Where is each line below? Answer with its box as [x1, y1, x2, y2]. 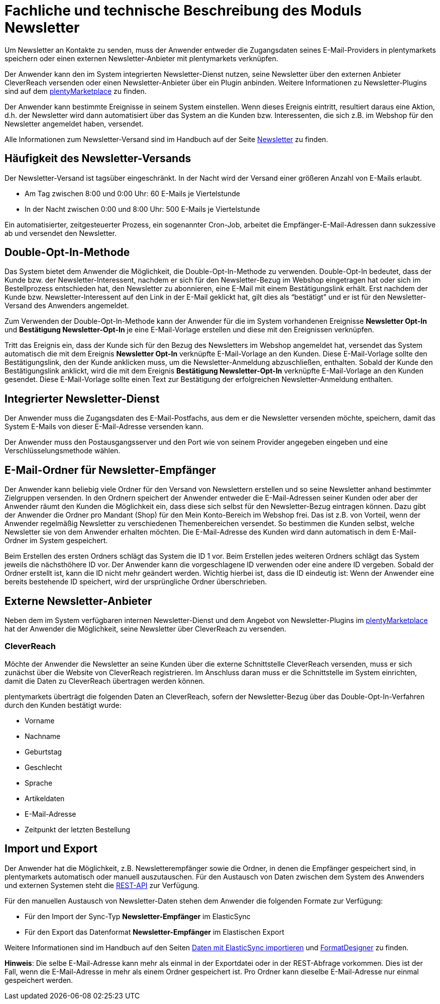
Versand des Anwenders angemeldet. [5, 301, 129, 310]
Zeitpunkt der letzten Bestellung [25, 825, 131, 834]
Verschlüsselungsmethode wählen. [5, 446, 121, 455]
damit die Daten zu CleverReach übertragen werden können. [5, 676, 205, 685]
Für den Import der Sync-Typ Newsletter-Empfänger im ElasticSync [25, 912, 251, 921]
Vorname [25, 716, 55, 725]
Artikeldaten [25, 794, 65, 803]
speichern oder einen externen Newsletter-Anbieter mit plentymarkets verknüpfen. [5, 54, 278, 63]
